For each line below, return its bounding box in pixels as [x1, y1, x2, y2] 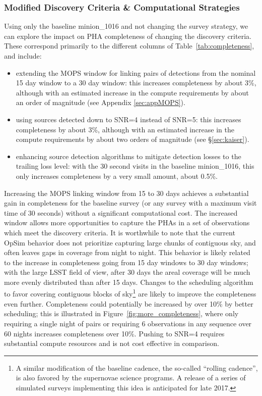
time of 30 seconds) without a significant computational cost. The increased [4, 207, 238, 218]
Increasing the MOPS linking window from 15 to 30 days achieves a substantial [4, 187, 249, 198]
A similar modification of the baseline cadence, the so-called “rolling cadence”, [16, 362, 258, 373]
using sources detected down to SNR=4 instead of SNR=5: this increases [16, 114, 241, 124]
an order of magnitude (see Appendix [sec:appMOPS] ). [16, 97, 185, 108]
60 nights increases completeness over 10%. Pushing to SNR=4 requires [4, 328, 225, 338]
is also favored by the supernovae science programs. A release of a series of [16, 372, 246, 383]
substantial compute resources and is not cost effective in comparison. [4, 338, 219, 349]
